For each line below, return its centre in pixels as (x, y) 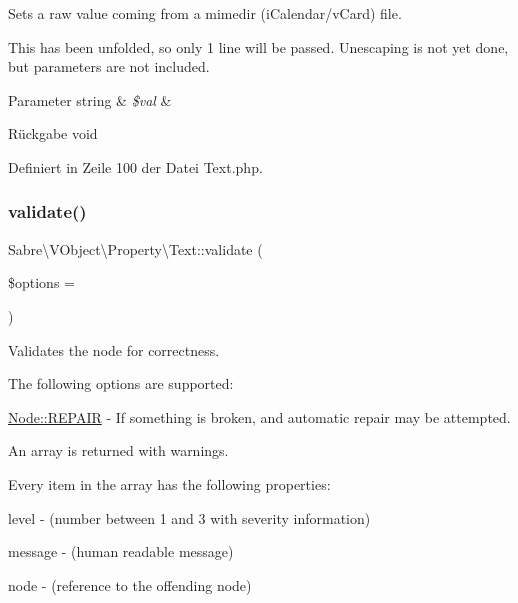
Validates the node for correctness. (114, 349)
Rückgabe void (53, 133)
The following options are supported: (121, 383)
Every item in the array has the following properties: (169, 483)
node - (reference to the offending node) (130, 584)
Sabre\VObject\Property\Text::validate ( (135, 248)
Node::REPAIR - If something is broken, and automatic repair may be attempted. (259, 416)
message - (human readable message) (121, 551)
